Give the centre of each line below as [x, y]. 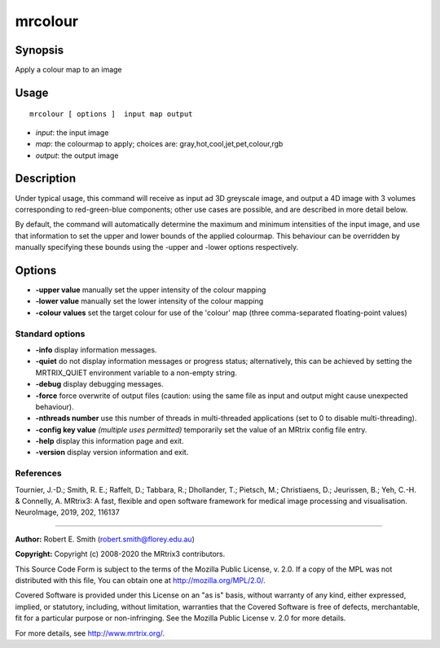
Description [46, 179]
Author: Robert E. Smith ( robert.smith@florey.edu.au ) [105, 539]
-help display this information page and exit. [110, 441]
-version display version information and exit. [112, 453]
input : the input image [72, 132]
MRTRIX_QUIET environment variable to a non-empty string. [136, 372]
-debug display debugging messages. [100, 384]
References [38, 474]
